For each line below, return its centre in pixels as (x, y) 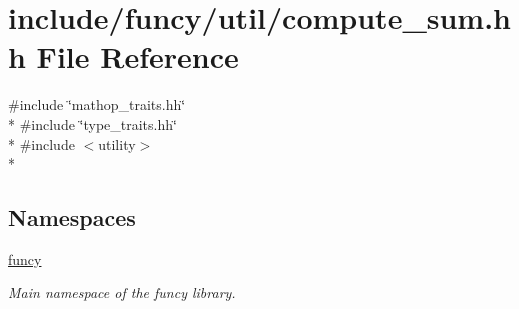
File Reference (137, 56)
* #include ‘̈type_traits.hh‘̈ (92, 123)
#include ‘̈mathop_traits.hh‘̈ (97, 104)
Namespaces (72, 217)
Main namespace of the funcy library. (122, 292)
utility (117, 143)
